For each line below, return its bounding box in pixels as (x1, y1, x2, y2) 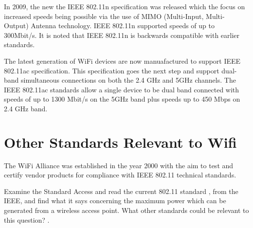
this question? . (4, 214, 50, 225)
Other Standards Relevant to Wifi (4, 132, 237, 152)
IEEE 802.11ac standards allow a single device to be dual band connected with (4, 84, 239, 94)
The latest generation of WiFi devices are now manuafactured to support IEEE (4, 55, 241, 66)
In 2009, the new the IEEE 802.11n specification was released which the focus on (4, 1, 245, 11)
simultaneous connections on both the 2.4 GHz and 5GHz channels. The (21, 75, 236, 85)
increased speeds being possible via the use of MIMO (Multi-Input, (4, 11, 204, 21)
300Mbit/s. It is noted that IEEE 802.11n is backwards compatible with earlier (4, 30, 240, 40)
